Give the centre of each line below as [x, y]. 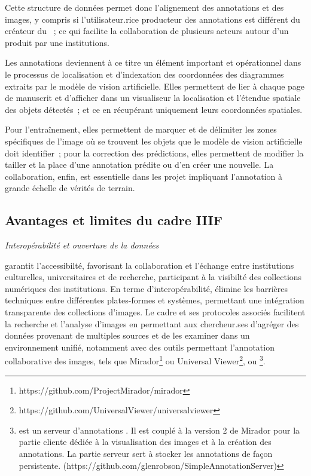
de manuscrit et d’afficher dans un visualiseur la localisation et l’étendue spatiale [153, 98]
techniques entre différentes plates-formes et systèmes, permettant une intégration [155, 300]
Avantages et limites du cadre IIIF [114, 220]
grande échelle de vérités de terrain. [70, 188]
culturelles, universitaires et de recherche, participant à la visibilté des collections [153, 277]
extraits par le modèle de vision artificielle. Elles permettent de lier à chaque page [155, 86]
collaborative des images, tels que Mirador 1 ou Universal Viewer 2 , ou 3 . [135, 360]
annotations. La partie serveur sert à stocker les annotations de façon [146, 454]
